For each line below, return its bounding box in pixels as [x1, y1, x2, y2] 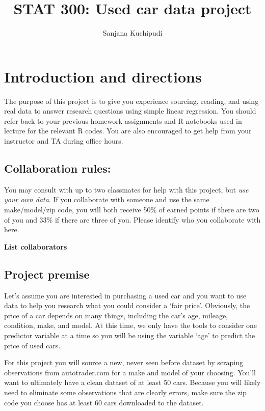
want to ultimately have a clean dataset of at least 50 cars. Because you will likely [4, 377, 261, 388]
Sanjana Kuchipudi [102, 28, 163, 38]
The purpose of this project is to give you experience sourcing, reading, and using [4, 95, 259, 106]
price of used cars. [4, 340, 61, 350]
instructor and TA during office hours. [4, 135, 123, 146]
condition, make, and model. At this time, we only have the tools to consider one [4, 320, 257, 331]
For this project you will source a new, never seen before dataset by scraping [4, 357, 244, 368]
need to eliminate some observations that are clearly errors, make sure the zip [4, 387, 247, 397]
